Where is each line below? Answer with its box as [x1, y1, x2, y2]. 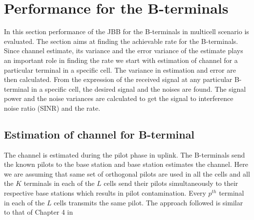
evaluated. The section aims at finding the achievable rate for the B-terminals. [4, 36, 238, 46]
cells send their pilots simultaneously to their [104, 178, 238, 188]
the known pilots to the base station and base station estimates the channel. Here [4, 159, 248, 169]
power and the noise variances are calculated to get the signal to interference [4, 93, 233, 103]
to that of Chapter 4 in [4, 207, 73, 217]
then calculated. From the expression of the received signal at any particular [4, 74, 233, 84]
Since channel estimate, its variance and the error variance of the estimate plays [4, 45, 243, 56]
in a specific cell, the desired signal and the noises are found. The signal [31, 83, 246, 94]
